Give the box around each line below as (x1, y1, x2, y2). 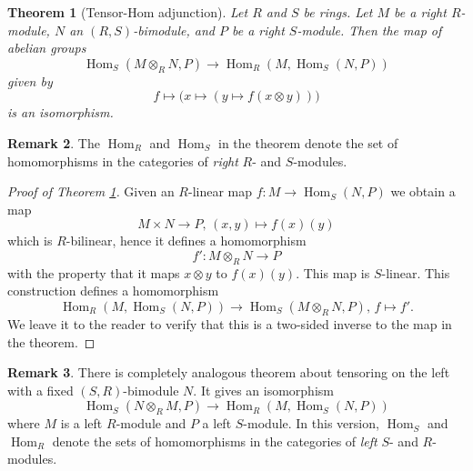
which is (7, 231, 53, 250)
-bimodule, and (133, 20, 215, 39)
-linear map (187, 182, 253, 201)
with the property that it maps (7, 263, 180, 282)
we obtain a (390, 182, 456, 201)
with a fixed (7, 380, 74, 399)
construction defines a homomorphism (7, 281, 219, 300)
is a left (60, 414, 103, 433)
